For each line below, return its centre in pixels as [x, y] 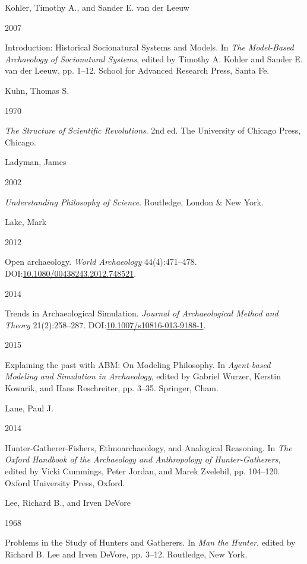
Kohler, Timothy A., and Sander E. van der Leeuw [97, 7]
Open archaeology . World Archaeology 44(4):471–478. [101, 262]
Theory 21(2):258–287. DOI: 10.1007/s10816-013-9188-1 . [105, 324]
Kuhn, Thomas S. [37, 90]
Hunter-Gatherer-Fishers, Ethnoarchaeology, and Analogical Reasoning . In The [148, 447]
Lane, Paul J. [29, 408]
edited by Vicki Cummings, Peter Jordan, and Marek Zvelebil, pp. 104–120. [143, 471]
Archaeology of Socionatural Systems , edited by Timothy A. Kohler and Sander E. [154, 58]
